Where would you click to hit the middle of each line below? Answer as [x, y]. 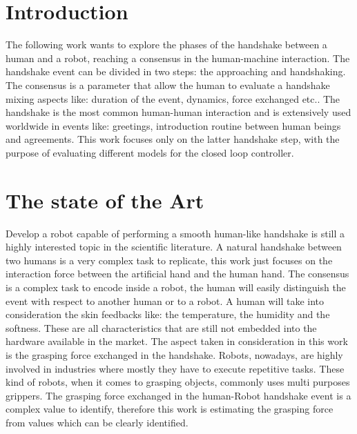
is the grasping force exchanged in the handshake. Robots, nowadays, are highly [174, 354]
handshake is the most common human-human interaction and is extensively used [178, 112]
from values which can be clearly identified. [97, 422]
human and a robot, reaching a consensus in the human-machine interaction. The [178, 58]
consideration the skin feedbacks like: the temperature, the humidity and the [168, 314]
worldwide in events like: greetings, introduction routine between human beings [173, 125]
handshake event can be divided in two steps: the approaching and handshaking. [176, 71]
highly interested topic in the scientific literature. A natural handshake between [174, 247]
